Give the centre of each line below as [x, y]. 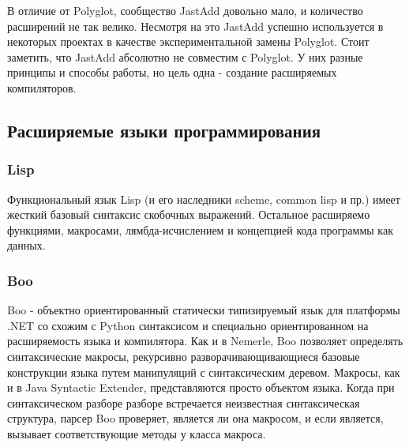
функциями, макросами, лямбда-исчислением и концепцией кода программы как [200, 229]
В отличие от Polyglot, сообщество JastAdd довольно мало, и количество [185, 10]
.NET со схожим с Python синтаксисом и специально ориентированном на [188, 325]
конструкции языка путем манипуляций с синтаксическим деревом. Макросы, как [204, 372]
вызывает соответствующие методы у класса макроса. [137, 433]
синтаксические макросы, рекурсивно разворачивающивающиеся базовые [184, 356]
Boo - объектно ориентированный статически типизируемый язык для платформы [204, 310]
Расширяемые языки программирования [164, 130]
